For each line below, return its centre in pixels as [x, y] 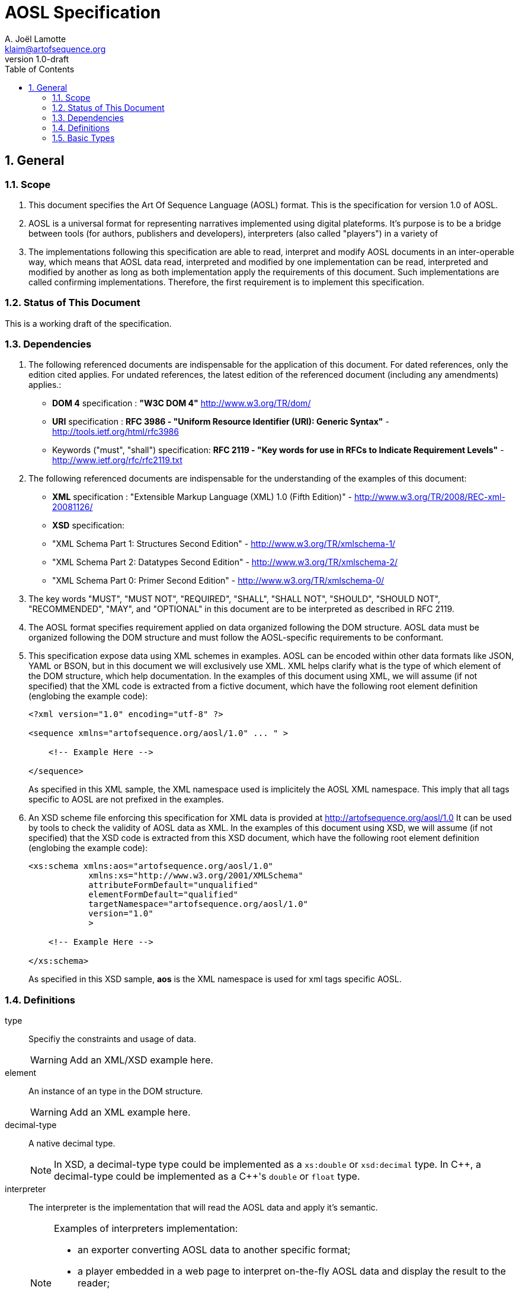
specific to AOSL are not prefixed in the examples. [126, 800]
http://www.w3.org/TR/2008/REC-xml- [430, 497]
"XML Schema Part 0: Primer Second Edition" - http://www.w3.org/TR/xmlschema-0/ [218, 581]
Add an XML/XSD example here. [141, 1060]
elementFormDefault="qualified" [164, 895]
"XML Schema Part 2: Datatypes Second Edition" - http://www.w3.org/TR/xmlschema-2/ [225, 562]
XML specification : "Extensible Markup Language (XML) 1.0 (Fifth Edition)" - [202, 497]
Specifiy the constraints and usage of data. [112, 1039]
